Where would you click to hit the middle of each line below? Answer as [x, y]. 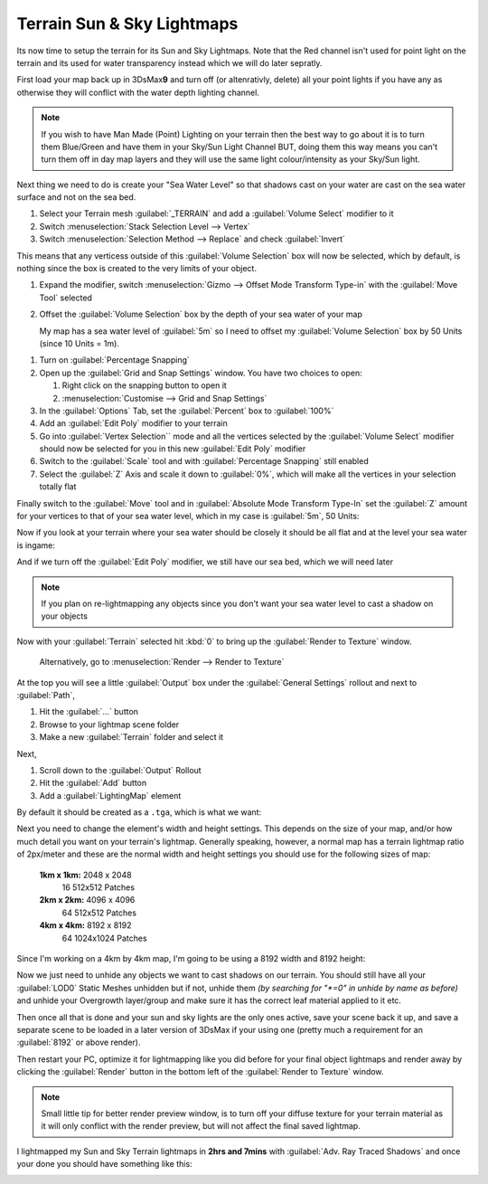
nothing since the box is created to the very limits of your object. [137, 269]
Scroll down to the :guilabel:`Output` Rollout [121, 770]
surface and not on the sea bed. [76, 197]
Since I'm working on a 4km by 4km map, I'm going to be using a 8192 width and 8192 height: [191, 958]
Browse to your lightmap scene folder [109, 725]
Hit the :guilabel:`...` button [89, 712]
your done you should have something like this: [105, 1164]
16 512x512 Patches [99, 887]
